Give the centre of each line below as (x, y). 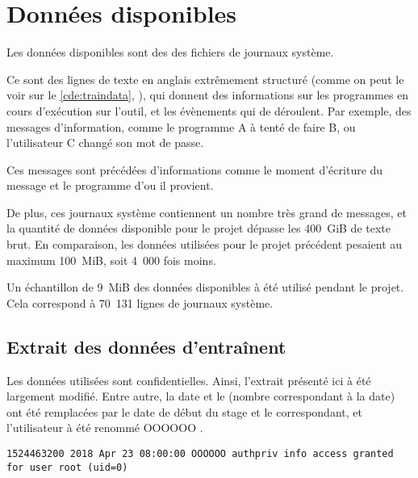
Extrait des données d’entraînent (146, 346)
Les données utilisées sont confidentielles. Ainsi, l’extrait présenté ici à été (189, 380)
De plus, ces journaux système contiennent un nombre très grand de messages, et (207, 212)
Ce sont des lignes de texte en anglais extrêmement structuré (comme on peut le (205, 79)
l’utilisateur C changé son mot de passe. (105, 143)
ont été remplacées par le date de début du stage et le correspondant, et (184, 411)
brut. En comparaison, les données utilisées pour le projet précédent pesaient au (205, 244)
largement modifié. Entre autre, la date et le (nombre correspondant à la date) (201, 396)
